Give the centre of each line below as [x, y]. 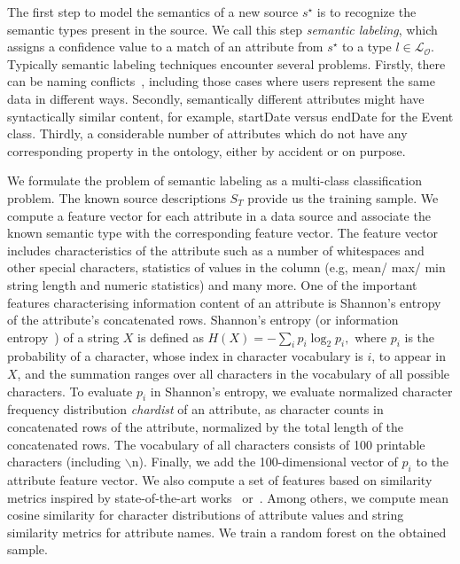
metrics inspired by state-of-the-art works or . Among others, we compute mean [228, 497]
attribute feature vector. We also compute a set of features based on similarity [220, 480]
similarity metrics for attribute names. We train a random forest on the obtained [227, 532]
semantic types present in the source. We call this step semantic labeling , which [222, 29]
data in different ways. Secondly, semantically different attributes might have [216, 98]
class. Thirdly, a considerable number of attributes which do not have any [207, 133]
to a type [367, 47]
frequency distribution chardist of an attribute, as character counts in [195, 409]
